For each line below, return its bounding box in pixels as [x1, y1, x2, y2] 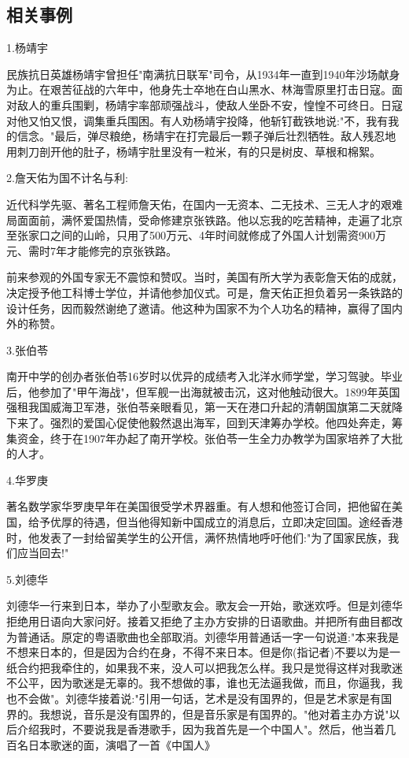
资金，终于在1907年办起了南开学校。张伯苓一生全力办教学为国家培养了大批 [17, 429, 403, 446]
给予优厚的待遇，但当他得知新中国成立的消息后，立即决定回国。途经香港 [28, 514, 403, 530]
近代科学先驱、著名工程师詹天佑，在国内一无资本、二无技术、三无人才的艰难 [6, 195, 403, 212]
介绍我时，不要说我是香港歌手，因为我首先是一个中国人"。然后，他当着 [17, 721, 385, 738]
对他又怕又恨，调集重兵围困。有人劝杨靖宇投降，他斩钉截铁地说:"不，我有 [6, 112, 389, 128]
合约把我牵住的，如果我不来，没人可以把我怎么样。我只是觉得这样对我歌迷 [17, 659, 403, 675]
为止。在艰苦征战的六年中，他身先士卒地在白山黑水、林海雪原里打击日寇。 [6, 81, 392, 98]
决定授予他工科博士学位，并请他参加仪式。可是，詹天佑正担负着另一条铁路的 [6, 284, 403, 300]
